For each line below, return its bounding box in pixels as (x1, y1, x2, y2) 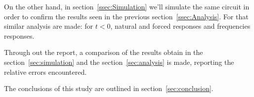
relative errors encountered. (4, 66, 87, 77)
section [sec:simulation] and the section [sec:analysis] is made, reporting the (4, 56, 234, 67)
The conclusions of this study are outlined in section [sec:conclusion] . (4, 83, 213, 94)
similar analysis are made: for (4, 21, 93, 31)
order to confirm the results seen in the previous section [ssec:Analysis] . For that (4, 11, 249, 21)
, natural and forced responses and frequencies (110, 21, 251, 31)
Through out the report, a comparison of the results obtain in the (4, 47, 203, 57)
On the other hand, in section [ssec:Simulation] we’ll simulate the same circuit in (4, 1, 250, 11)
